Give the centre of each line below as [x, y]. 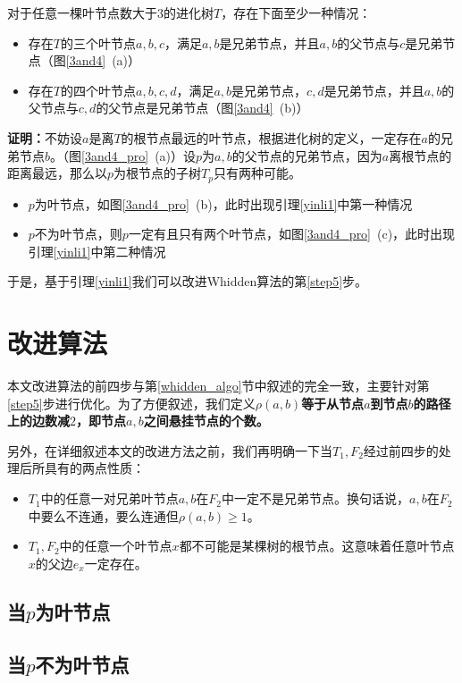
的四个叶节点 [98, 90]
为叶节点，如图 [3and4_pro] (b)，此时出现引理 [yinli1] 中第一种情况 [223, 203]
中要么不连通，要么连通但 [103, 515]
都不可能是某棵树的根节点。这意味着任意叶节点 [317, 546]
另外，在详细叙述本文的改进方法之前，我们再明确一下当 [170, 450]
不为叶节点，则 [78, 234]
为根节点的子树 [158, 173]
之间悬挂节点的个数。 [206, 421]
